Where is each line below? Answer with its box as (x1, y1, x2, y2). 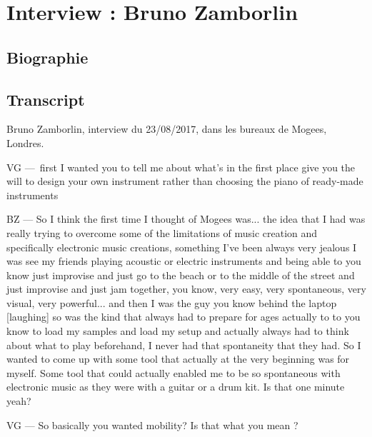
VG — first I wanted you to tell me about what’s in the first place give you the (6, 159, 356, 174)
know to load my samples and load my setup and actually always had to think (6, 323, 349, 338)
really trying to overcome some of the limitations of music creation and (6, 225, 318, 240)
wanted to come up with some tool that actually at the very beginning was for (6, 351, 350, 366)
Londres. (6, 135, 44, 150)
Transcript (6, 88, 85, 110)
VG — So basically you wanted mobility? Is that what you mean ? (6, 417, 298, 432)
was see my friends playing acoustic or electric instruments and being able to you (6, 253, 361, 268)
